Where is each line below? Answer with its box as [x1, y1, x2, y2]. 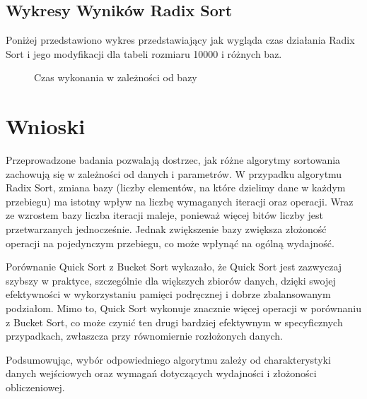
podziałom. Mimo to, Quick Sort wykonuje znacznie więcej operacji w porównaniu [6, 301, 362, 316]
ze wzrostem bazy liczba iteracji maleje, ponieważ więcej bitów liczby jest [6, 208, 323, 222]
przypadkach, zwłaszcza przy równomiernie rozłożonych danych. [6, 328, 283, 343]
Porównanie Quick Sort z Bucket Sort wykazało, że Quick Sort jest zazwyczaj [6, 259, 342, 274]
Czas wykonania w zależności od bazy [34, 70, 197, 85]
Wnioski [6, 112, 86, 141]
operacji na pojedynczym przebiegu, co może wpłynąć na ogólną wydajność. [6, 235, 334, 250]
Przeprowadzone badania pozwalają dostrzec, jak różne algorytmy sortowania [6, 153, 341, 167]
